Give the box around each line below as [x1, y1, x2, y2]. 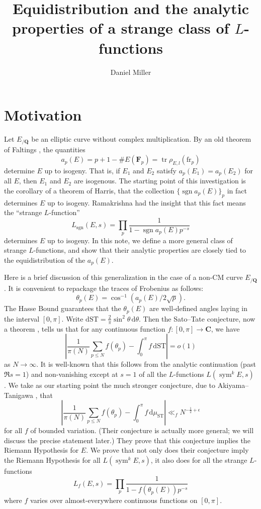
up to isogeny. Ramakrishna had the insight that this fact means [47, 197, 246, 208]
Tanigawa [4, 389, 33, 400]
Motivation [4, 105, 82, 125]
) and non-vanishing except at [26, 368, 118, 379]
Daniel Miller [110, 66, 151, 77]
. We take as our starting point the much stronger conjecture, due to [4, 379, 216, 390]
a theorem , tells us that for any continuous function [4, 323, 165, 334]
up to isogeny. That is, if [44, 165, 120, 175]
